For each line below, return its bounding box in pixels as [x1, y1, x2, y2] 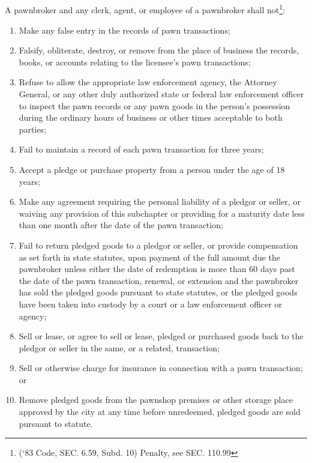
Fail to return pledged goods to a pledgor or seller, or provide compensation [19, 238, 298, 251]
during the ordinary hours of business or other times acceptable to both [19, 111, 283, 124]
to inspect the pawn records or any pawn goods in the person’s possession [19, 99, 290, 112]
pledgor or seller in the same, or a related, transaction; [19, 341, 220, 354]
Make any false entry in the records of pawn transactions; [19, 23, 230, 36]
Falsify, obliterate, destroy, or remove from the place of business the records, [19, 44, 299, 56]
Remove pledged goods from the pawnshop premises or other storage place [19, 393, 293, 406]
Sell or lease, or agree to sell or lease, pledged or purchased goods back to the [19, 330, 304, 342]
